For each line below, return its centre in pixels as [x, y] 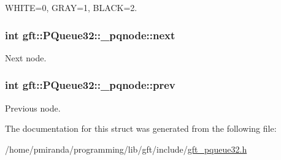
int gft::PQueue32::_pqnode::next [90, 35]
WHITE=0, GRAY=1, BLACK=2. [71, 7]
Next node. [26, 57]
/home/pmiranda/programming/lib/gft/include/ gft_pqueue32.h [126, 149]
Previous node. [33, 108]
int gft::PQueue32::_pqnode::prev [90, 85]
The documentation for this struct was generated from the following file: [141, 128]
